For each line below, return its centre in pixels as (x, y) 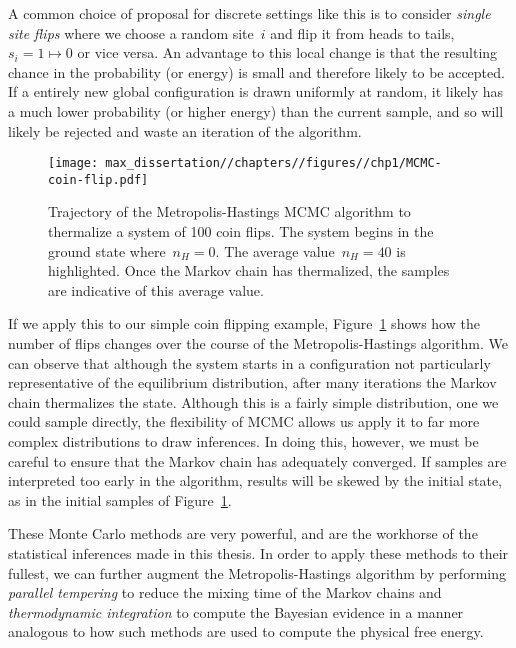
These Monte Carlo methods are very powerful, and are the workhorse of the (243, 533)
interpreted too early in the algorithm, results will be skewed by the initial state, (255, 480)
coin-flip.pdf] (98, 179)
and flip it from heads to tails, (362, 32)
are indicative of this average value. (156, 289)
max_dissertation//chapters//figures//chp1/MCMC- (273, 163)
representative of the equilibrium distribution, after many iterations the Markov (252, 382)
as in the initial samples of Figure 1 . (120, 499)
